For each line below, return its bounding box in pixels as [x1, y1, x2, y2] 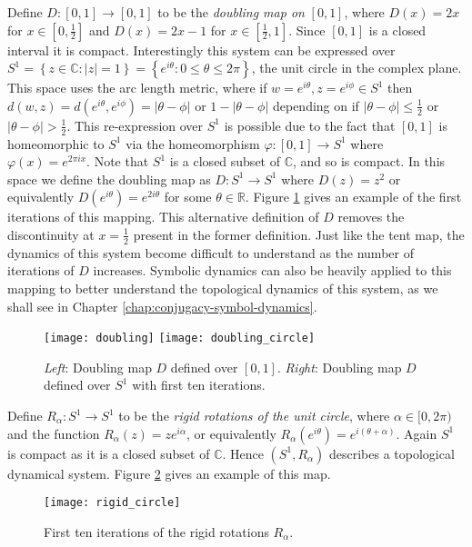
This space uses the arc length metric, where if [7, 78, 267, 97]
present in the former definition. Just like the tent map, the [133, 224, 465, 244]
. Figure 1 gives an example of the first [245, 187, 462, 206]
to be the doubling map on [157, 3, 305, 21]
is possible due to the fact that [224, 115, 396, 134]
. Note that [86, 152, 149, 171]
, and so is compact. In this [293, 152, 446, 171]
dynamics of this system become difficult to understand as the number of [7, 243, 414, 262]
